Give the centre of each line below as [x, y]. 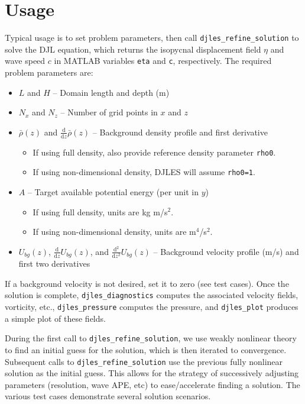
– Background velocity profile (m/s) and [226, 251]
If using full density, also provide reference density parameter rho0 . [154, 152]
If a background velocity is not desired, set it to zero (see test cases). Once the [147, 283]
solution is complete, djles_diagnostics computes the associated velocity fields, [152, 295]
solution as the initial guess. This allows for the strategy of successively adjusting [152, 373]
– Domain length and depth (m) [111, 92]
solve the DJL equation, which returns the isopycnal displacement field [133, 49]
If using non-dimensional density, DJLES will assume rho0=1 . [144, 172]
